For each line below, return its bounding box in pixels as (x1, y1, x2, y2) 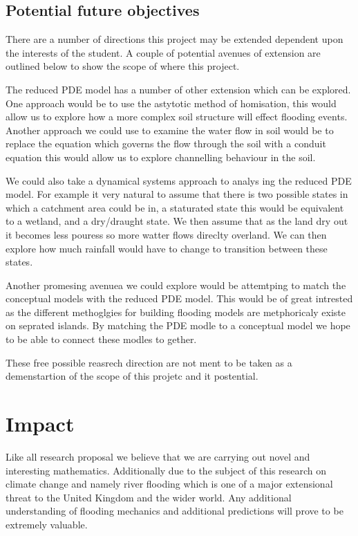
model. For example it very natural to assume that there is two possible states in (6, 187, 348, 201)
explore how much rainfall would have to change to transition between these (6, 241, 328, 255)
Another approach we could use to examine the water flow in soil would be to (6, 122, 334, 137)
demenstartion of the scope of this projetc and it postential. (6, 369, 258, 383)
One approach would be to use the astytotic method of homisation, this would (6, 95, 337, 110)
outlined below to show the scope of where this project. (6, 59, 240, 73)
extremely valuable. (6, 517, 88, 531)
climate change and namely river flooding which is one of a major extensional (6, 477, 333, 491)
